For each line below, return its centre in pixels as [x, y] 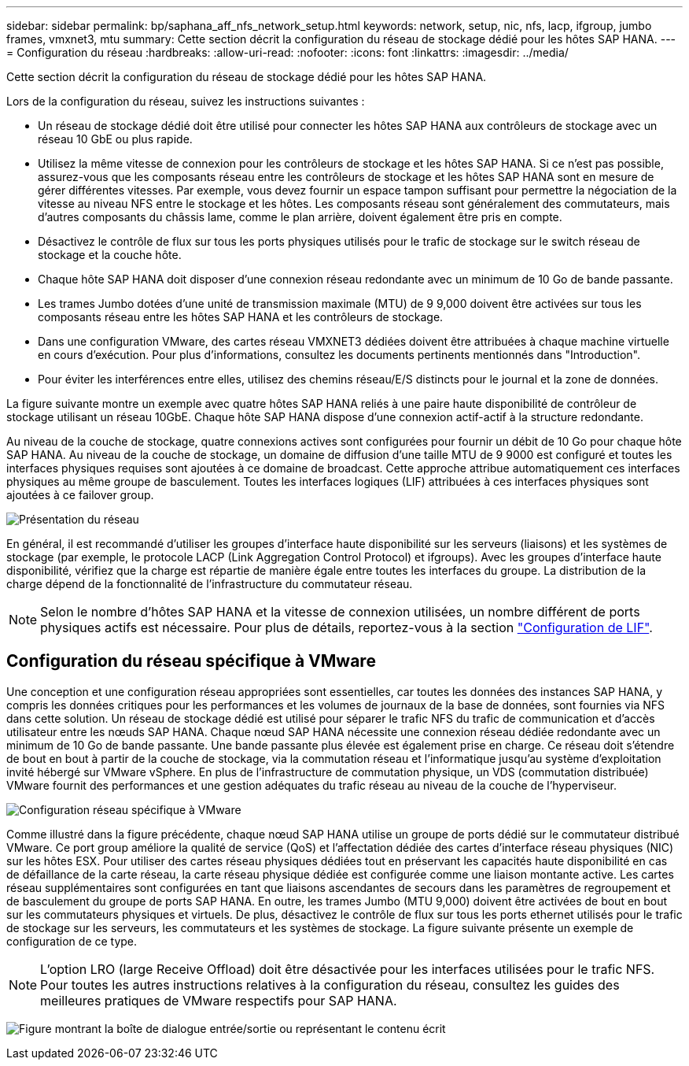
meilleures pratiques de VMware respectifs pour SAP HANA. [219, 1000]
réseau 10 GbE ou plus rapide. [115, 139]
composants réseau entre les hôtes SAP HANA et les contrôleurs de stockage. [241, 317]
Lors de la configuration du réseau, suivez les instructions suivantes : [186, 101]
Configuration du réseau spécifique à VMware [191, 661]
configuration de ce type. [72, 941]
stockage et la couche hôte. [110, 255]
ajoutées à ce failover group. [80, 495]
